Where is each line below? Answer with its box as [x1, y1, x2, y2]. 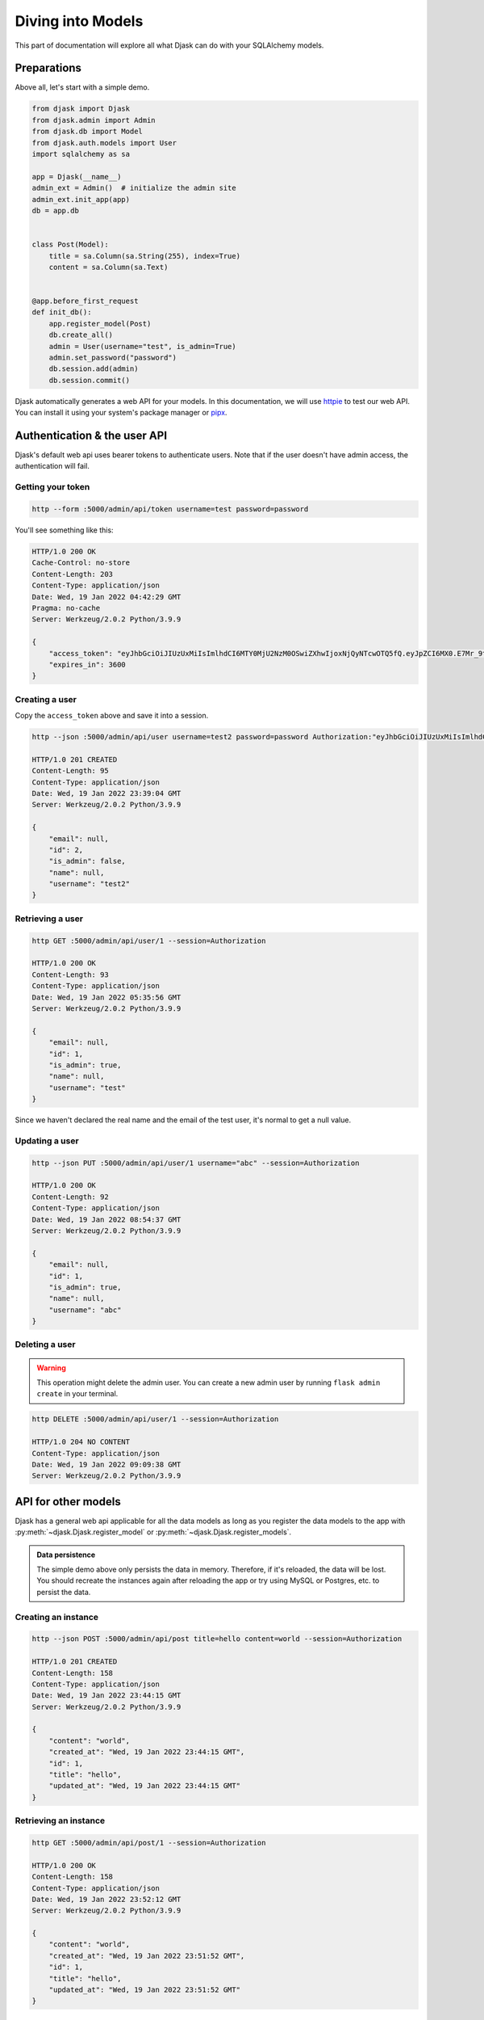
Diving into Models [15, 12, 144, 30]
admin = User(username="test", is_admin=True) [48, 342, 237, 351]
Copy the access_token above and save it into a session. [15, 711, 209, 721]
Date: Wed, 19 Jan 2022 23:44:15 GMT [31, 1691, 181, 1700]
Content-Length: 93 [31, 970, 109, 979]
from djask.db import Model [31, 127, 143, 137]
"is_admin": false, [48, 856, 127, 866]
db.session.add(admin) [48, 364, 139, 373]
